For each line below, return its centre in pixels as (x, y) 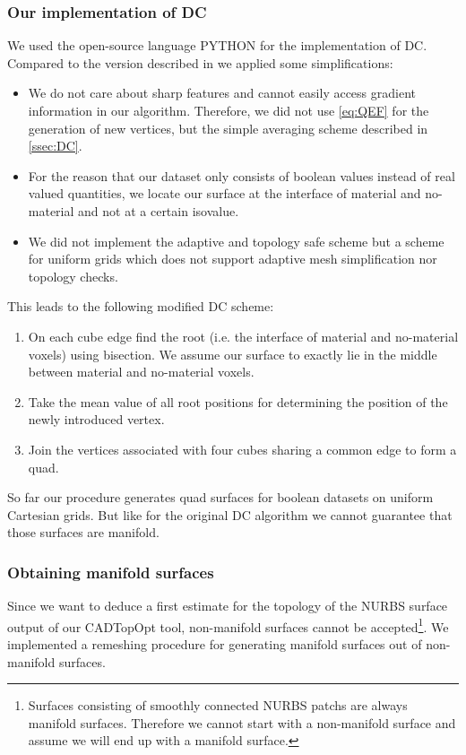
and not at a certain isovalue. (159, 210)
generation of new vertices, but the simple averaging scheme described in (228, 128)
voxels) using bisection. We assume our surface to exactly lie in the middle (233, 354)
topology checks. (73, 276)
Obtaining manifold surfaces (111, 572)
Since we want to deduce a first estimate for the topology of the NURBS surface (228, 606)
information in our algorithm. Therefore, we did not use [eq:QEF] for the (229, 110)
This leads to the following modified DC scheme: (141, 306)
